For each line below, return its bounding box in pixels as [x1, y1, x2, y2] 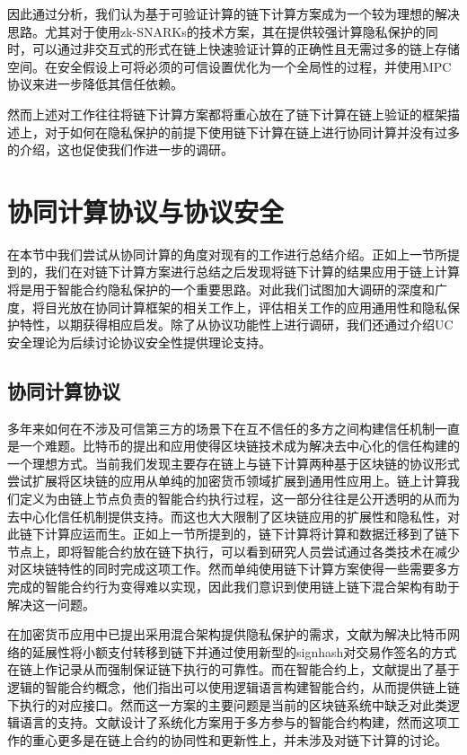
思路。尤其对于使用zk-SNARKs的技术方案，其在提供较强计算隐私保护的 [7, 22, 426, 40]
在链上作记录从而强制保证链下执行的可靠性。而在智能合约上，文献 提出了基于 [7, 660, 460, 679]
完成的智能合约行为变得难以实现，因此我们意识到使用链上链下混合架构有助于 [7, 576, 460, 595]
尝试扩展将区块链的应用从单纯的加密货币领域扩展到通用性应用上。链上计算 [7, 471, 447, 490]
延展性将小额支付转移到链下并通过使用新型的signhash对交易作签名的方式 [31, 642, 457, 661]
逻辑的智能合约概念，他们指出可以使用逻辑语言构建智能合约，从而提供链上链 [7, 677, 460, 696]
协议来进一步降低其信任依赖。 [7, 75, 183, 93]
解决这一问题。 [7, 594, 95, 613]
